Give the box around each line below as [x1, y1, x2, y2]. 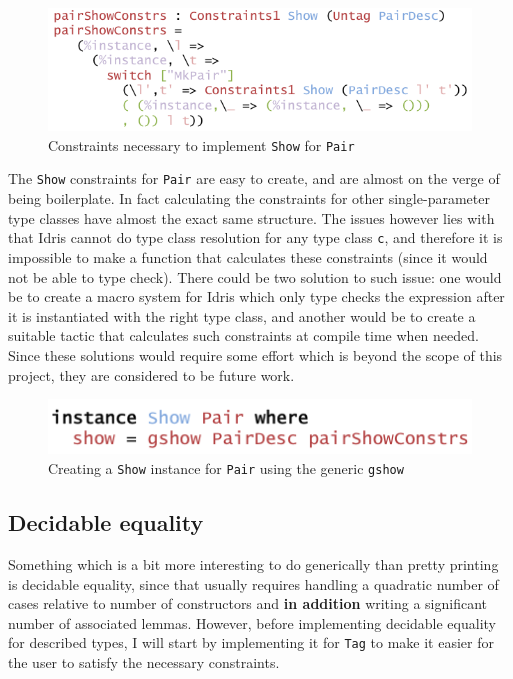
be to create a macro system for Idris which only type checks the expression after [8, 286, 505, 307]
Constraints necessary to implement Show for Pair [48, 134, 355, 155]
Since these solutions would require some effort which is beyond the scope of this [8, 344, 503, 365]
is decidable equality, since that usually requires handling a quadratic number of [8, 573, 499, 594]
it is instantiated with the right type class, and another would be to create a [8, 305, 476, 326]
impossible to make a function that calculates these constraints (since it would [8, 246, 488, 267]
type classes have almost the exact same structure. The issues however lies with [8, 207, 495, 228]
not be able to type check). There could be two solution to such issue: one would [8, 266, 502, 287]
